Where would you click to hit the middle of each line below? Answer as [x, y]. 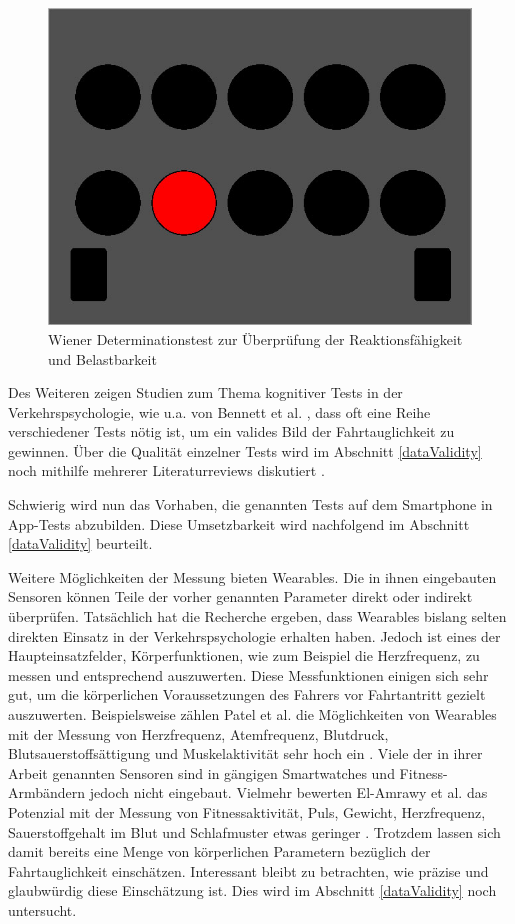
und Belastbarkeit [102, 358]
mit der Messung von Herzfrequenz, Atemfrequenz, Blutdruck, [198, 733]
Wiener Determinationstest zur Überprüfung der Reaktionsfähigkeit [255, 338]
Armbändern [47, 792]
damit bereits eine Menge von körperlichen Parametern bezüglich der [219, 851]
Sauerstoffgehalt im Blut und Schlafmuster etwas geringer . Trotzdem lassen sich [254, 831]
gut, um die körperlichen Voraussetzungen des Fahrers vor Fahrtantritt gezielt [247, 694]
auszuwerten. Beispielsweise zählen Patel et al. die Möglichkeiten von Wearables [252, 714]
